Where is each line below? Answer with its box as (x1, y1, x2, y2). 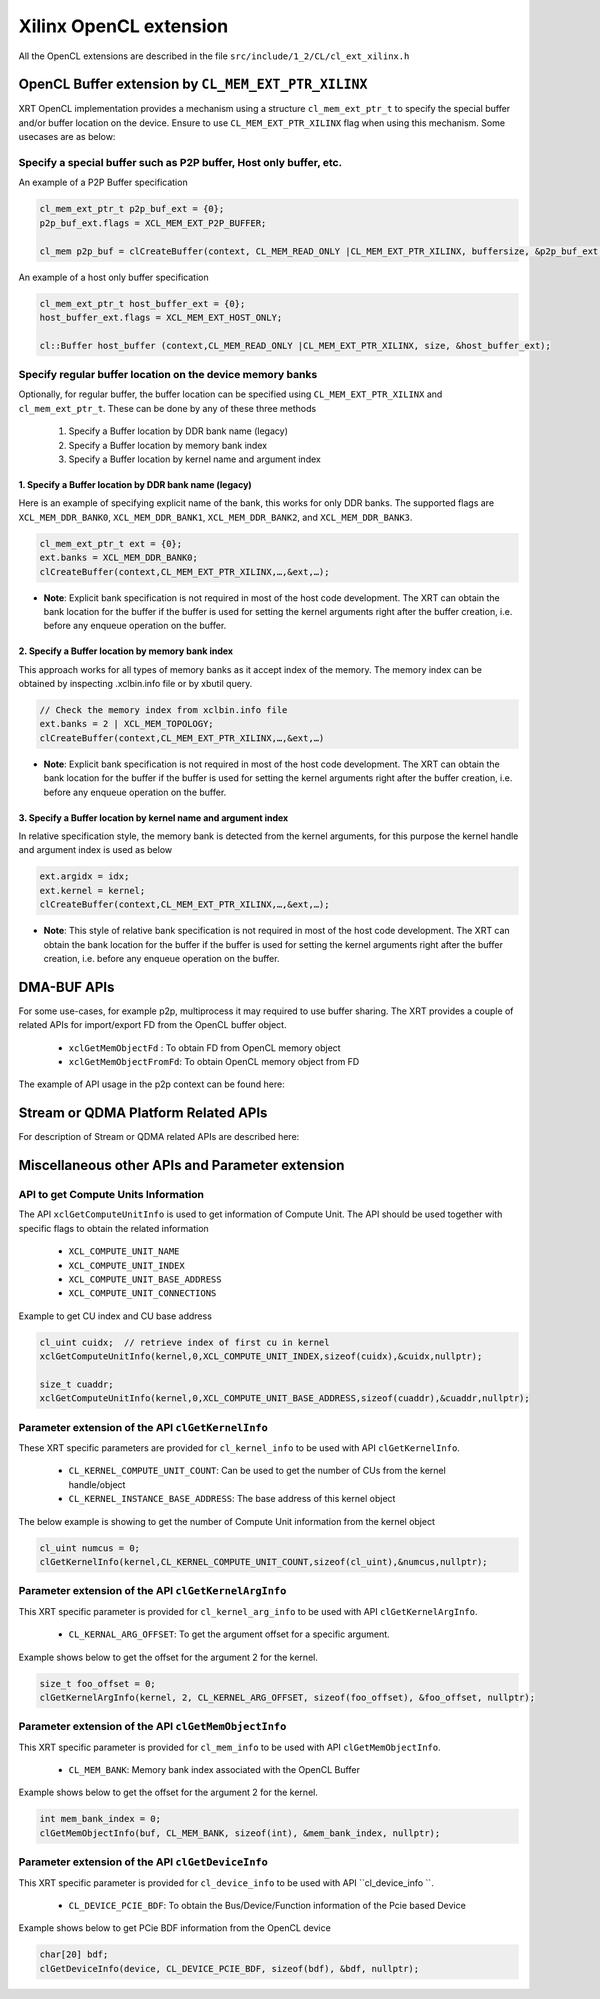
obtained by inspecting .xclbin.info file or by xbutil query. (18, 678, 253, 690)
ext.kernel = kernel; (39, 885, 146, 896)
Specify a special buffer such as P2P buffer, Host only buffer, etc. (18, 156, 343, 169)
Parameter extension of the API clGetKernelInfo (18, 1420, 269, 1434)
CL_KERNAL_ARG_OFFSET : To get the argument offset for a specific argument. (68, 1628, 390, 1640)
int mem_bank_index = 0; (39, 1813, 162, 1825)
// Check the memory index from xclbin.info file (39, 705, 288, 716)
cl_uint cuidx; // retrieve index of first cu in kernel (39, 1336, 330, 1348)
